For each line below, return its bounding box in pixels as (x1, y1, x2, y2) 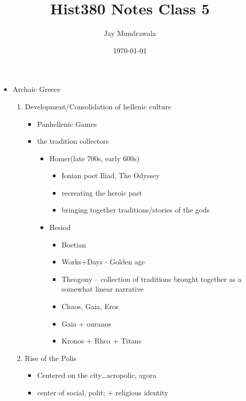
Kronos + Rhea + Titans (61, 335, 142, 346)
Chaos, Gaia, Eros (61, 301, 119, 312)
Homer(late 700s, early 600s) (49, 152, 140, 163)
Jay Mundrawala (104, 28, 156, 39)
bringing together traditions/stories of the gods (61, 204, 210, 215)
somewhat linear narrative (61, 283, 144, 294)
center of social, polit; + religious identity (37, 387, 168, 397)
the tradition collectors (37, 136, 109, 146)
